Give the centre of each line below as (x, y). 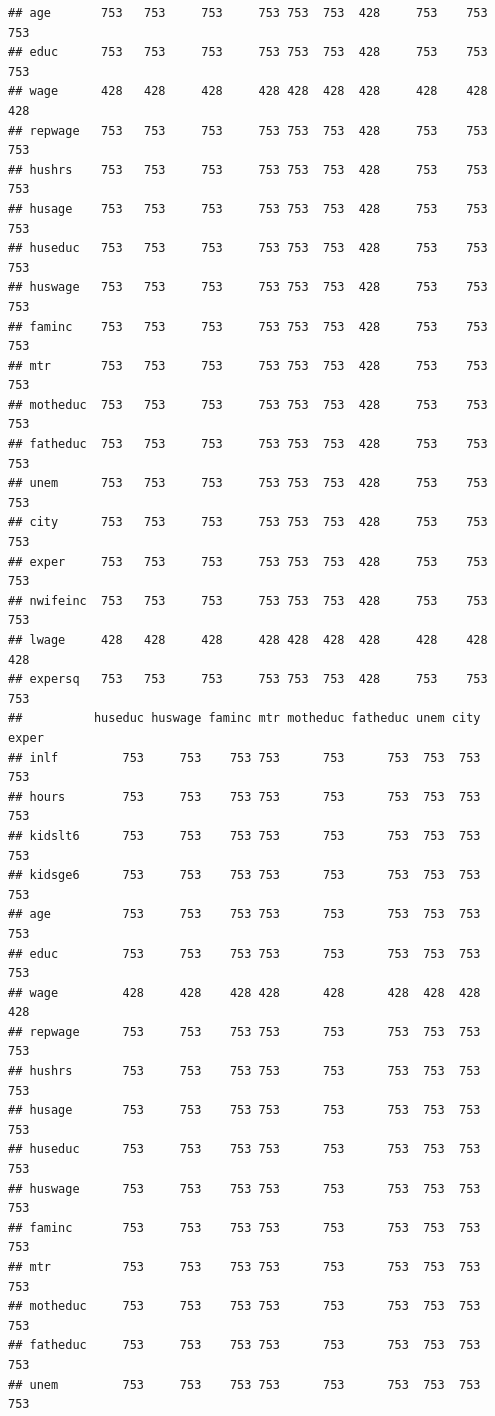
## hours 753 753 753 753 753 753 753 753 (244, 796)
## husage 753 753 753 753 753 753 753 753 (244, 1110)
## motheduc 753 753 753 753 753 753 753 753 (244, 1306)
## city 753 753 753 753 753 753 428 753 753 (248, 522)
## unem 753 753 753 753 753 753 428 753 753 (248, 483)
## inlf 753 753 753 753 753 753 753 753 (244, 757)
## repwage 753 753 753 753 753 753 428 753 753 (248, 130)
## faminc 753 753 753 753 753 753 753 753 (244, 1227)
